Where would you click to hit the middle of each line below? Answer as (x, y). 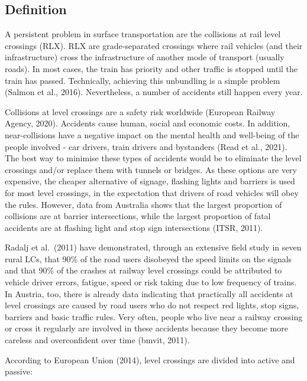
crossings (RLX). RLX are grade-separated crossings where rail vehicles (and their (154, 45)
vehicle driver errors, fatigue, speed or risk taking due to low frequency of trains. (151, 282)
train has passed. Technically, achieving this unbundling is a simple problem (143, 80)
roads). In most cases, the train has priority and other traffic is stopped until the (151, 68)
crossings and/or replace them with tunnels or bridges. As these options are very (151, 169)
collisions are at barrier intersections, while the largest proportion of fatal (138, 216)
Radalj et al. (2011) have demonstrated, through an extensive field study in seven (153, 247)
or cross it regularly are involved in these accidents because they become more (146, 328)
